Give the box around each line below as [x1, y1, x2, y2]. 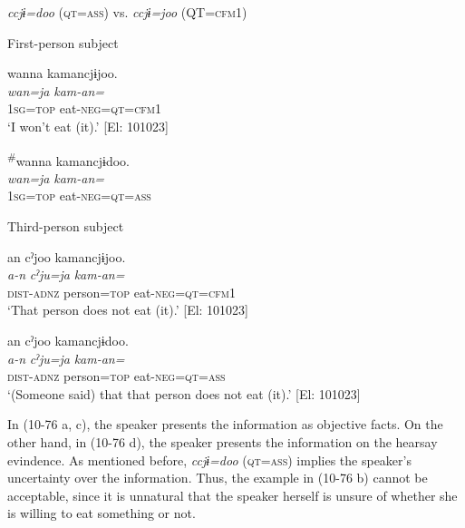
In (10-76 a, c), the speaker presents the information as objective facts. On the [7, 415, 443, 434]
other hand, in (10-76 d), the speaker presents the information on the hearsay [7, 432, 438, 451]
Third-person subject [7, 217, 124, 235]
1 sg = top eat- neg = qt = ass [7, 186, 151, 205]
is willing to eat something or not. [7, 504, 196, 523]
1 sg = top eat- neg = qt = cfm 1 [7, 99, 162, 118]
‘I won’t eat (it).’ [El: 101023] [7, 116, 169, 135]
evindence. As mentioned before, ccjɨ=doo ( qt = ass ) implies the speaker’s [7, 450, 412, 469]
